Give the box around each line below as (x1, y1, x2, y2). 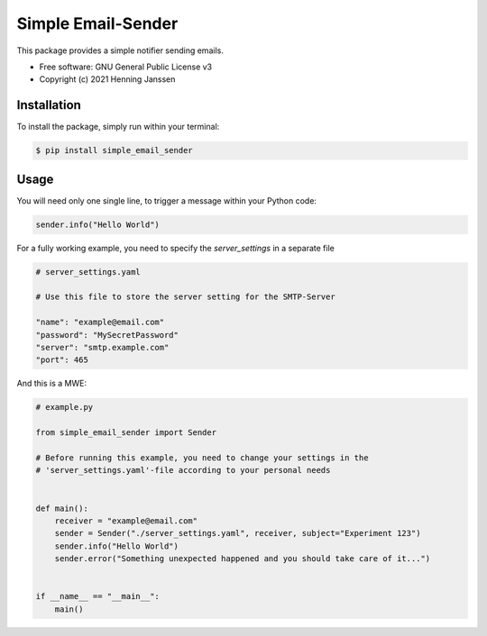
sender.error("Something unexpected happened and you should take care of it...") (54, 554, 431, 564)
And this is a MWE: (16, 378, 87, 389)
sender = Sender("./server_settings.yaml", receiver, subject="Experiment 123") (54, 528, 421, 539)
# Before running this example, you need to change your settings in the (35, 452, 369, 463)
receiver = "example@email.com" (54, 515, 198, 526)
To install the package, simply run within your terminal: (16, 122, 220, 132)
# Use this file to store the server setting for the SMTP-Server (35, 292, 335, 302)
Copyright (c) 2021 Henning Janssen (39, 74, 176, 85)
